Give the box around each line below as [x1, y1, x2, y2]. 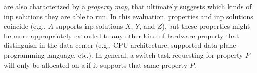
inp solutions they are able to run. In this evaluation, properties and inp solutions [4, 11, 253, 21]
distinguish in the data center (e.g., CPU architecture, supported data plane [4, 40, 236, 50]
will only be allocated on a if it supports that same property [4, 59, 188, 70]
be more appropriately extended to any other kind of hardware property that [4, 30, 239, 40]
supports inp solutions [55, 21, 123, 31]
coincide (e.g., [4, 21, 46, 31]
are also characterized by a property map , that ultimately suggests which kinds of [4, 1, 252, 11]
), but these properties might [162, 21, 250, 31]
